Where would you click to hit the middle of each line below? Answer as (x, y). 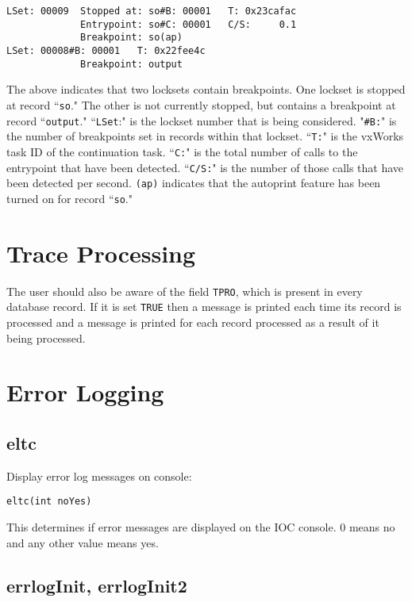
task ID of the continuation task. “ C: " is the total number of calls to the (182, 151)
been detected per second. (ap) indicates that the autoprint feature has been (194, 183)
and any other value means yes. (83, 542)
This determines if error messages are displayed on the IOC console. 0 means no (201, 526)
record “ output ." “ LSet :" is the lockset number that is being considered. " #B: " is (202, 120)
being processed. (46, 337)
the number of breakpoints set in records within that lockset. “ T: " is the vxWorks (205, 136)
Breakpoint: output (131, 64)
